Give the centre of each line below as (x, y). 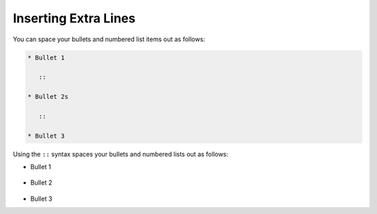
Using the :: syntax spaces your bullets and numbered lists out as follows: (121, 154)
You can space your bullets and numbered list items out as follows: (109, 39)
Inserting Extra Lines (74, 18)
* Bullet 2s (48, 97)
